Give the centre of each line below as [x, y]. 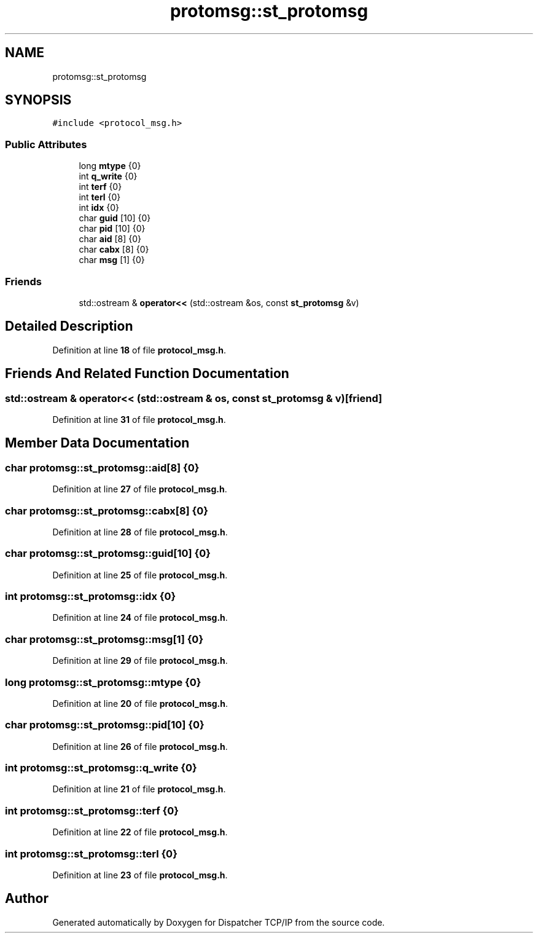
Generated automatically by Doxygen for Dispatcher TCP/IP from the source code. [219, 922]
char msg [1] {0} [112, 260]
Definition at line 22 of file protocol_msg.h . [140, 832]
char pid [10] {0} [112, 229]
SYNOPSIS [38, 100]
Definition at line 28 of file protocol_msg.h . [140, 532]
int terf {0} [100, 187]
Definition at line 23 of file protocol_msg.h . [140, 875]
